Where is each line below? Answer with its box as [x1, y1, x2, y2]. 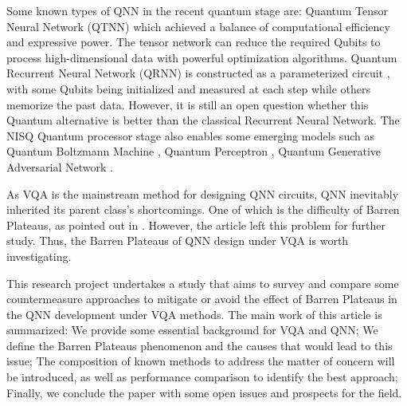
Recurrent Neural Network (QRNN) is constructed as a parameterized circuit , [6, 65, 390, 81]
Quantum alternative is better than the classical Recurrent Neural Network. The [6, 112, 400, 128]
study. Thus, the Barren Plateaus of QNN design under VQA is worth [6, 232, 349, 249]
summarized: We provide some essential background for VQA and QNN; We [6, 321, 378, 338]
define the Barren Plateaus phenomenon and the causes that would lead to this [6, 337, 393, 353]
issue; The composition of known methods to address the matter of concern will [6, 353, 395, 369]
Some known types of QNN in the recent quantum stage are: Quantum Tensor [6, 2, 389, 18]
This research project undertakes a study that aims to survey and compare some [6, 274, 399, 291]
